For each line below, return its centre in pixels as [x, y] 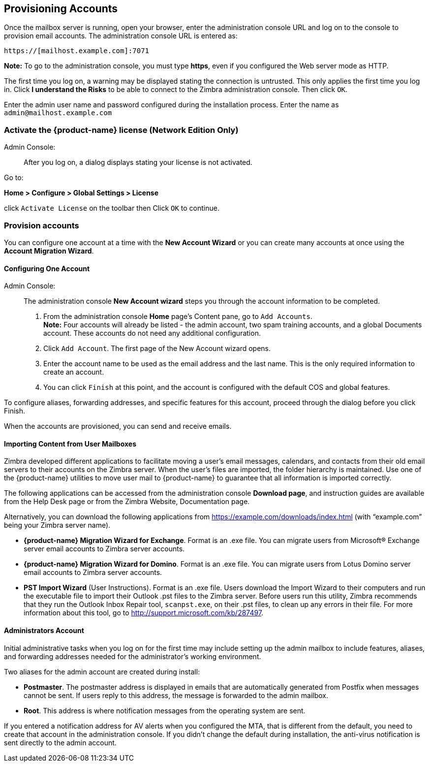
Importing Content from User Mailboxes [70, 444]
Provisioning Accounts [61, 9]
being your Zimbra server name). [57, 525]
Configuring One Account [47, 268]
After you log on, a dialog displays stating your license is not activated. [138, 162]
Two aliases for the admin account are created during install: [102, 671]
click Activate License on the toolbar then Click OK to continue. [112, 208]
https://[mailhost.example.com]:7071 [77, 51]
